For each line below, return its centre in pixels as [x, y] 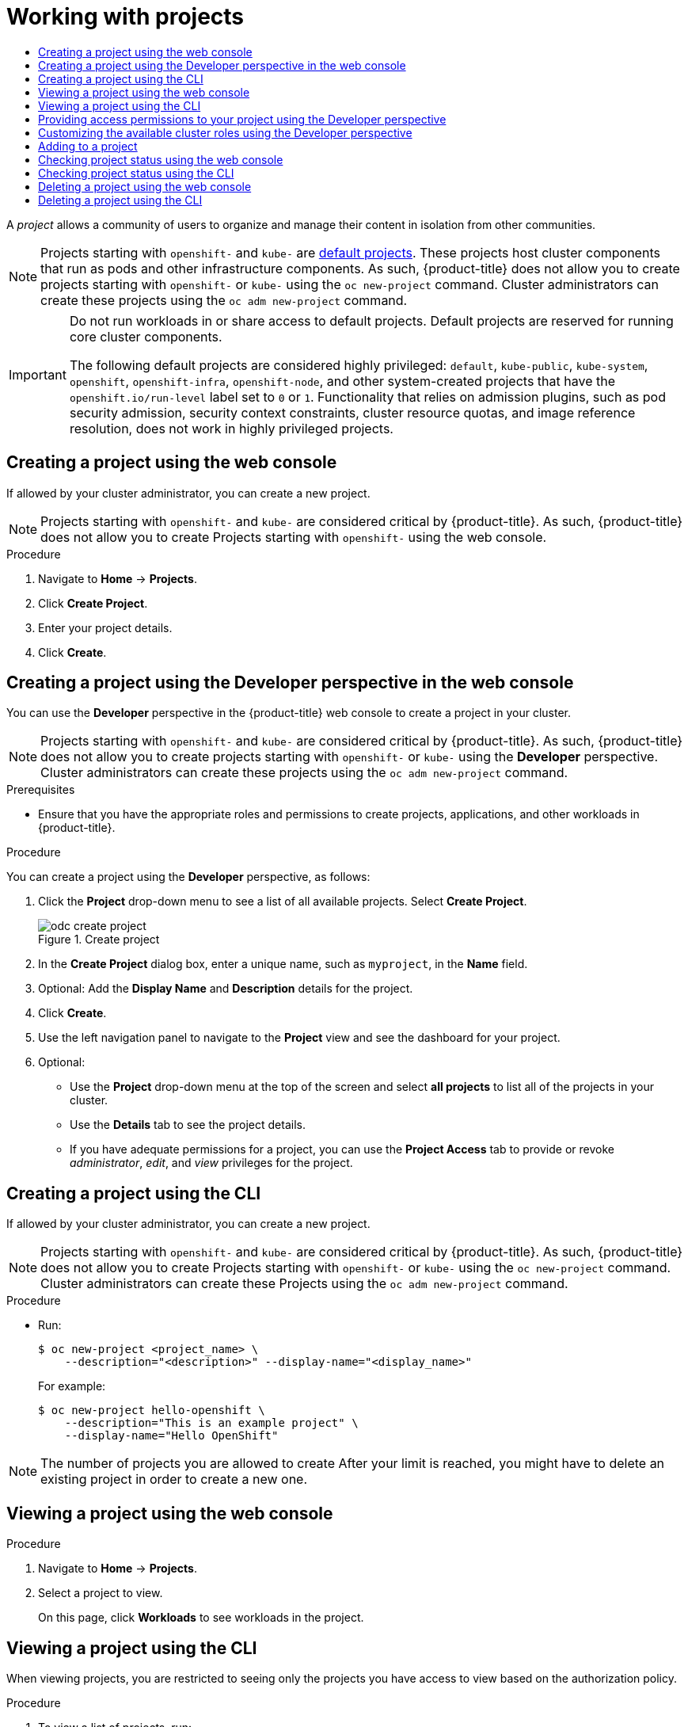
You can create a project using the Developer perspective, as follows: [188, 877]
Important [38, 374]
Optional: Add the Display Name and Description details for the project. [226, 989]
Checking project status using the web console [161, 159]
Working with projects [125, 17]
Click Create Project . [93, 603]
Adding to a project [88, 146]
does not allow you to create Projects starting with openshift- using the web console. [294, 537]
